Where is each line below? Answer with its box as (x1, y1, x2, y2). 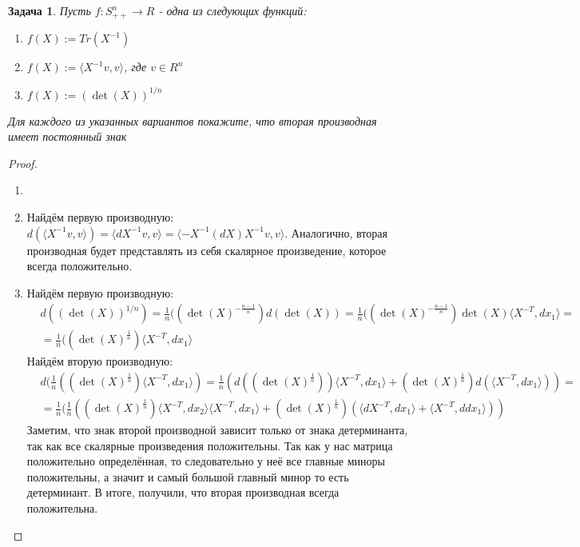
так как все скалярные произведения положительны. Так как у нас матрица (26, 437, 393, 453)
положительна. (26, 499, 98, 516)
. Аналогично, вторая (284, 224, 387, 241)
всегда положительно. (26, 258, 133, 274)
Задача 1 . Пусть (8, 2, 91, 18)
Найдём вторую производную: (26, 353, 173, 369)
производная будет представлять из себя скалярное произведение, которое (26, 242, 387, 258)
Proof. (8, 154, 38, 171)
